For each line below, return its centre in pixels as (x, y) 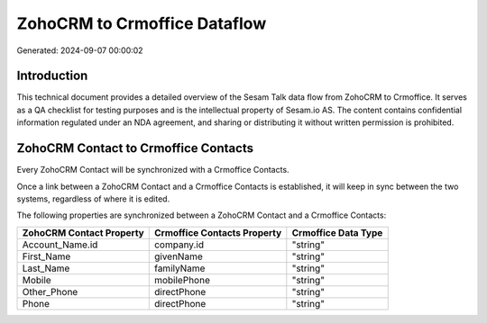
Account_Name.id (60, 245)
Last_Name (46, 268)
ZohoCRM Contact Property (83, 232)
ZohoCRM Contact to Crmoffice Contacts (135, 148)
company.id (179, 245)
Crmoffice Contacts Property (218, 232)
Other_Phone (50, 292)
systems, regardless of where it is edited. (93, 199)
